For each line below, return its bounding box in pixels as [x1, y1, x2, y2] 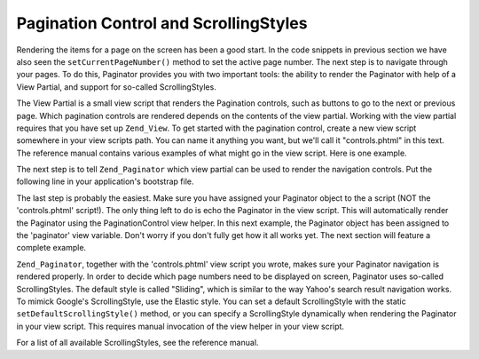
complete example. [16, 243, 87, 253]
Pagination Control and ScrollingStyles [16, 13, 308, 33]
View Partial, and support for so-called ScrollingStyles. [16, 81, 216, 92]
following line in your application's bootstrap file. [16, 176, 194, 187]
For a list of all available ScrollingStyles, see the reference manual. [16, 338, 259, 348]
